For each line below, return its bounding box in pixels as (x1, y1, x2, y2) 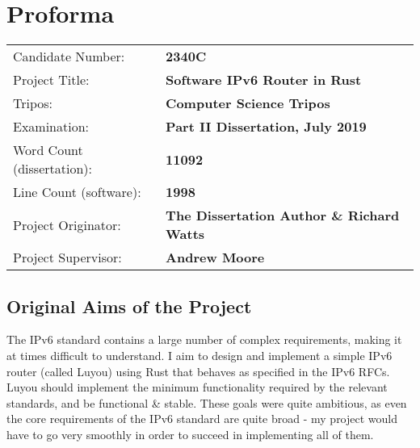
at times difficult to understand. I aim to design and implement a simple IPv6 (6, 346, 393, 363)
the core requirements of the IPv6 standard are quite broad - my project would (6, 410, 398, 427)
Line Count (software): (13, 182, 141, 202)
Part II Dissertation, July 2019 (166, 117, 367, 136)
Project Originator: (13, 215, 121, 234)
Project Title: (13, 70, 90, 90)
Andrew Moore (166, 248, 265, 267)
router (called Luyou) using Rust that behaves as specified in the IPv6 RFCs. (6, 362, 390, 379)
